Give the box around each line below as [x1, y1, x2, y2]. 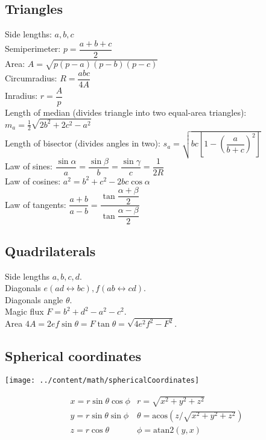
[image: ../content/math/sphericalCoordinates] [5, 376, 200, 385]
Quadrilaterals [5, 241, 96, 260]
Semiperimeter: [5, 42, 61, 55]
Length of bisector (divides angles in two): [5, 137, 160, 149]
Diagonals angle [5, 293, 63, 306]
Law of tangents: [5, 198, 66, 210]
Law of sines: [5, 160, 52, 172]
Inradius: [5, 89, 38, 102]
